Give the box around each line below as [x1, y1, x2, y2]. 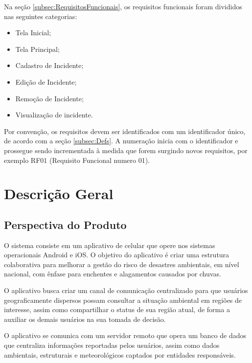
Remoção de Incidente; [15, 93, 84, 103]
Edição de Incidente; [15, 76, 77, 87]
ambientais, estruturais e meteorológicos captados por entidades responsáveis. [4, 349, 236, 360]
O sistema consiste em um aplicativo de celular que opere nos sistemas [4, 240, 215, 250]
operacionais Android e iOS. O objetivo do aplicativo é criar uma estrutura [4, 250, 229, 260]
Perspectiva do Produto [4, 217, 127, 232]
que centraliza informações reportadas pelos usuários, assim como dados [4, 340, 220, 350]
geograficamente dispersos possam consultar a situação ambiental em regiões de [4, 295, 242, 305]
